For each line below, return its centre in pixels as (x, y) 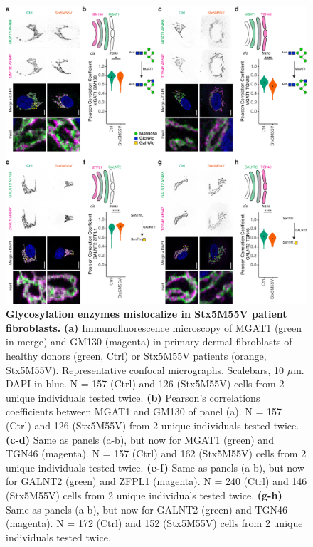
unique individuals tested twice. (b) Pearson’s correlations (133, 397)
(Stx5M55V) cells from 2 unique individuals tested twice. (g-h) (144, 495)
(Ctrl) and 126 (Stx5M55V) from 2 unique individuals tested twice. (153, 425)
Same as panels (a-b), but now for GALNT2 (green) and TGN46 (147, 509)
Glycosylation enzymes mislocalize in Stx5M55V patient (147, 314)
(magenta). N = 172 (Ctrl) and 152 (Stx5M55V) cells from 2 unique (154, 523)
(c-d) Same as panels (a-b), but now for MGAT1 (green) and (140, 439)
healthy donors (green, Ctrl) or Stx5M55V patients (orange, (136, 355)
